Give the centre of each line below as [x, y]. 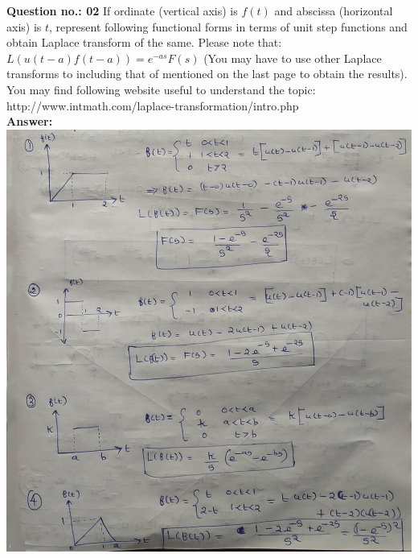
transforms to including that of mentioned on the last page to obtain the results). [207, 74]
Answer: [30, 121]
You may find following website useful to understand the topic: [161, 89]
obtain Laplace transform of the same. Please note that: [144, 42]
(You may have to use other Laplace [293, 58]
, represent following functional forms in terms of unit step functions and [228, 26]
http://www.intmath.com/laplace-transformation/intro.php [153, 105]
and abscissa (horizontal [334, 10]
